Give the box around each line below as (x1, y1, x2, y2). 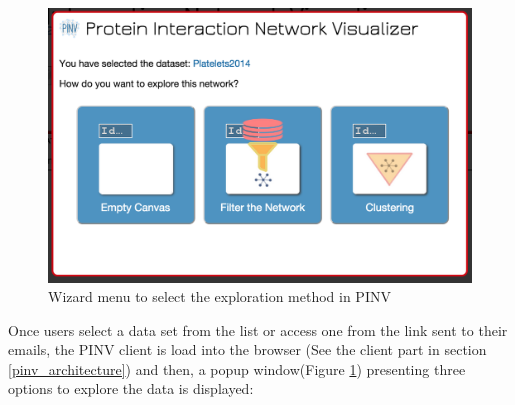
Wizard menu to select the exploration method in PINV (48, 286, 391, 307)
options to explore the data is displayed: (8, 378, 254, 399)
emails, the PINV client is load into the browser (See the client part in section (8, 339, 487, 360)
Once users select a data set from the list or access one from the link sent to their (8, 319, 508, 340)
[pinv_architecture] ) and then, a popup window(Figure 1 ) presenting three (8, 358, 466, 379)
